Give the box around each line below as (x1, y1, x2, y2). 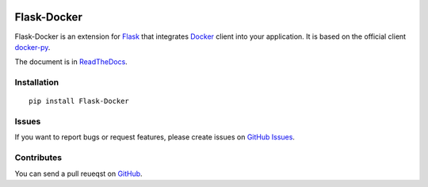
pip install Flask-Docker (29, 97, 130, 106)
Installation (14, 77, 59, 88)
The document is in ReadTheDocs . (14, 57, 128, 67)
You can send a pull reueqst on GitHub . (14, 169, 143, 178)
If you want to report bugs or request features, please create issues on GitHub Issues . (14, 132, 295, 142)
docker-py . (14, 42, 51, 52)
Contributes (14, 152, 63, 163)
